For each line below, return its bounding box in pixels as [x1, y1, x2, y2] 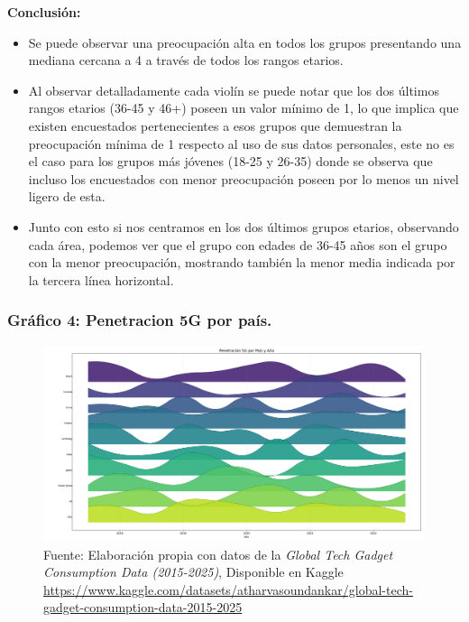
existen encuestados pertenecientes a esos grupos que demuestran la [28, 116, 402, 135]
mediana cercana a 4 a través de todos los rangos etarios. [28, 51, 344, 70]
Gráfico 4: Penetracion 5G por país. [7, 309, 272, 331]
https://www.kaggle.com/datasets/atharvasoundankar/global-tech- [43, 580, 413, 599]
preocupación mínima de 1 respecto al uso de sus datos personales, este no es [28, 134, 455, 153]
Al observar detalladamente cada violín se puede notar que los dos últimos [28, 80, 439, 99]
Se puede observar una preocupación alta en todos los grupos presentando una [28, 32, 462, 51]
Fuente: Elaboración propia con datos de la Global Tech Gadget [43, 544, 393, 563]
